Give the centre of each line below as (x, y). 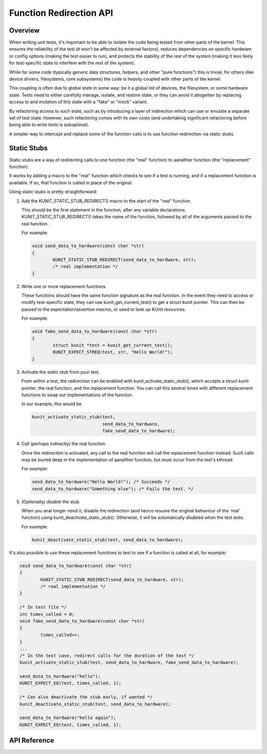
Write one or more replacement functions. (64, 286)
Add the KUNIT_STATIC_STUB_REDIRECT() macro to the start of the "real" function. (106, 201)
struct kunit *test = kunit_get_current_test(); (113, 345)
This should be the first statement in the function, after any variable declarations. (104, 210)
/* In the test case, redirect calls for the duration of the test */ (107, 655)
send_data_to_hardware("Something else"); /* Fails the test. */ (113, 489)
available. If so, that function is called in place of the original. (71, 182)
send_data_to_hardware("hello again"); (68, 718)
